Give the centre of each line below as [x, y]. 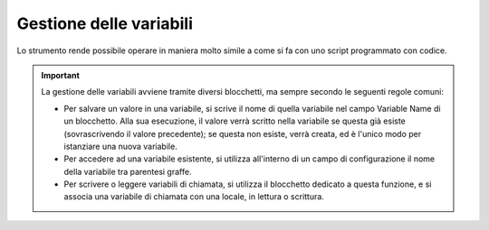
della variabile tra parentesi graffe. [128, 171]
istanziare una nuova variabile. [121, 146]
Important [61, 75]
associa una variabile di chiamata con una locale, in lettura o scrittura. [194, 197]
